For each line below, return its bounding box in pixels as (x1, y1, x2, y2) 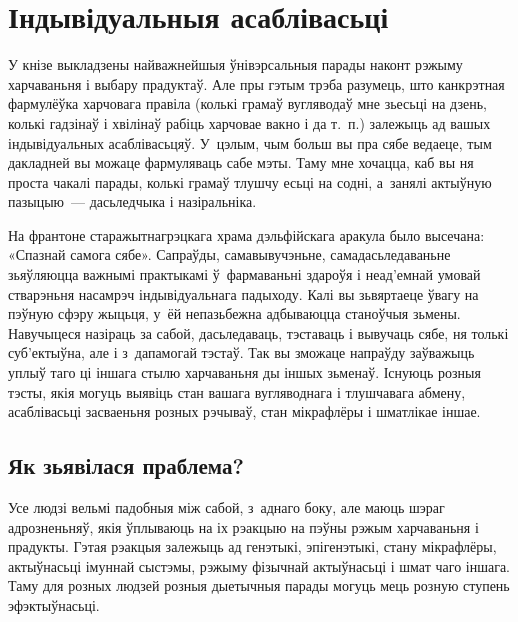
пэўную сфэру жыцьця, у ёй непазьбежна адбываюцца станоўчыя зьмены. (8, 303, 461, 324)
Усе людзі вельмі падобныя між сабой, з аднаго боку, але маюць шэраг (8, 497, 445, 518)
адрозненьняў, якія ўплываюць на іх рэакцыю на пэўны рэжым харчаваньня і (8, 516, 479, 537)
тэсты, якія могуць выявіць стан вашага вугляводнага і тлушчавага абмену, (8, 381, 466, 402)
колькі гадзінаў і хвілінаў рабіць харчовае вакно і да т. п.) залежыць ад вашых (8, 112, 491, 133)
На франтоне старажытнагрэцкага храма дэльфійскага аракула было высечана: (8, 224, 485, 245)
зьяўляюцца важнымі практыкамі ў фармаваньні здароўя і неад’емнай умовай (8, 264, 481, 285)
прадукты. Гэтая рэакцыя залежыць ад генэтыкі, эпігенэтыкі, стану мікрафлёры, (8, 536, 497, 557)
